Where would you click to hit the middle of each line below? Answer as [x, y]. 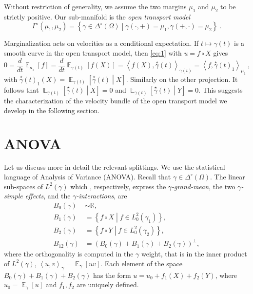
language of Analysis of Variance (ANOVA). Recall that [88, 176]
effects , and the [48, 196]
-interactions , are [102, 196]
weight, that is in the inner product [194, 254]
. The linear [228, 176]
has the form [112, 275]
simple [13, 196]
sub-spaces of [23, 186]
